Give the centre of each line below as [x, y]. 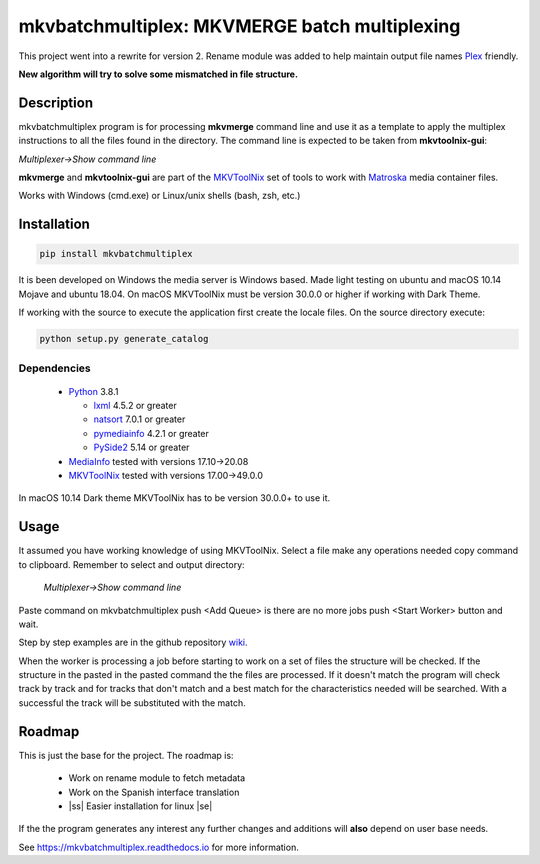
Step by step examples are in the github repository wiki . [133, 642]
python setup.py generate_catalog [124, 339]
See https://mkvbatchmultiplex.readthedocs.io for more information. [158, 847]
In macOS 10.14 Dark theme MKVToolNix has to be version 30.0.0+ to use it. [174, 498]
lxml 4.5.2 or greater [135, 406]
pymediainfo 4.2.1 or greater [151, 433]
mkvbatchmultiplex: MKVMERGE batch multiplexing [239, 26]
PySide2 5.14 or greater [141, 447]
